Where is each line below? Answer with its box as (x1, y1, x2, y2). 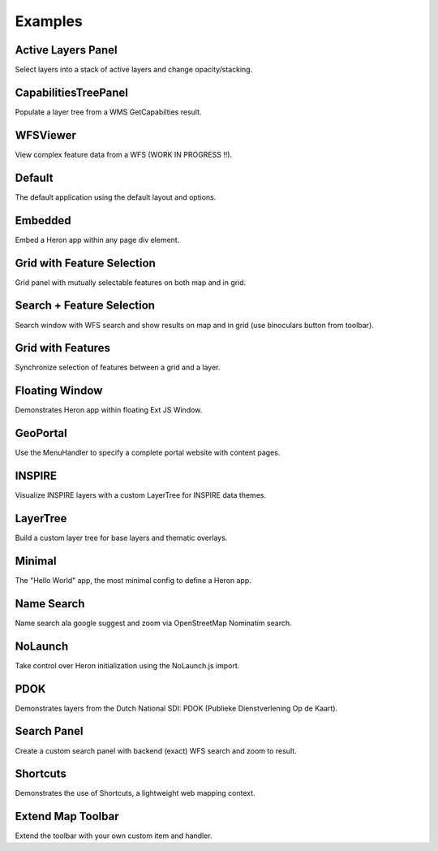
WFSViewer (15, 128, 77, 142)
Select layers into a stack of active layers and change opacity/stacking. (15, 65, 253, 75)
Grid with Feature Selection (15, 256, 156, 270)
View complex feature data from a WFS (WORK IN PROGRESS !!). (15, 149, 233, 159)
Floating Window (15, 384, 103, 398)
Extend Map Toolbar (15, 810, 119, 823)
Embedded (15, 214, 71, 227)
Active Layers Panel (15, 43, 118, 57)
